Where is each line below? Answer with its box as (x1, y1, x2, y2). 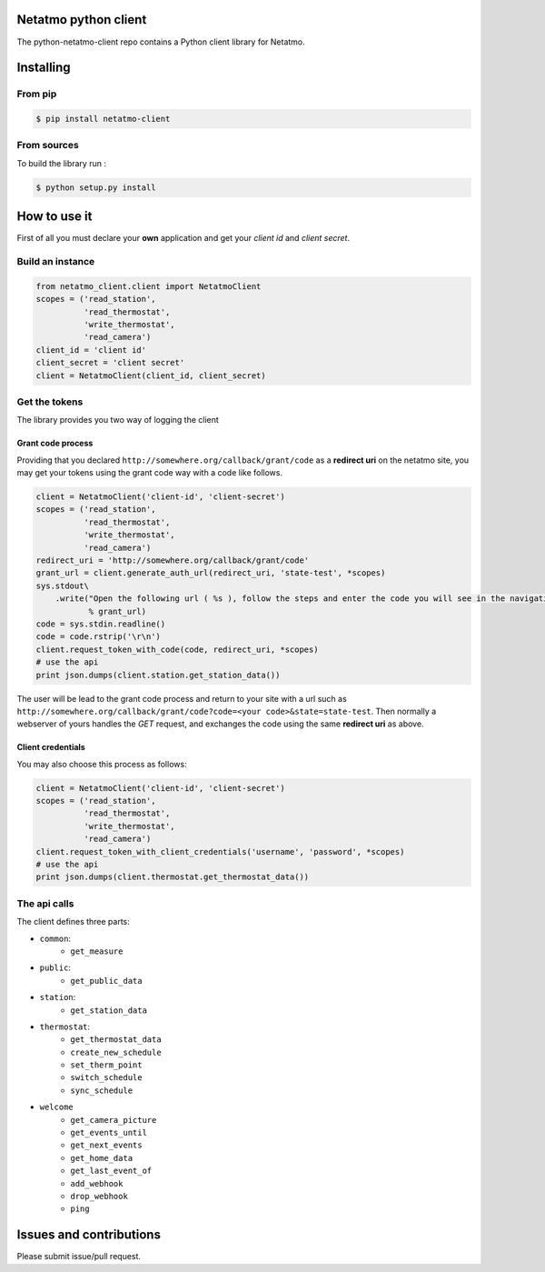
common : (39, 933, 72, 944)
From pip (16, 87, 57, 100)
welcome (39, 1102, 74, 1113)
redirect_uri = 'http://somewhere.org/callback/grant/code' (35, 556, 310, 566)
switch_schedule (70, 1073, 143, 1083)
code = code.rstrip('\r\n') (35, 632, 161, 642)
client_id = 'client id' (35, 345, 147, 355)
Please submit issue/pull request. (16, 1251, 141, 1262)
